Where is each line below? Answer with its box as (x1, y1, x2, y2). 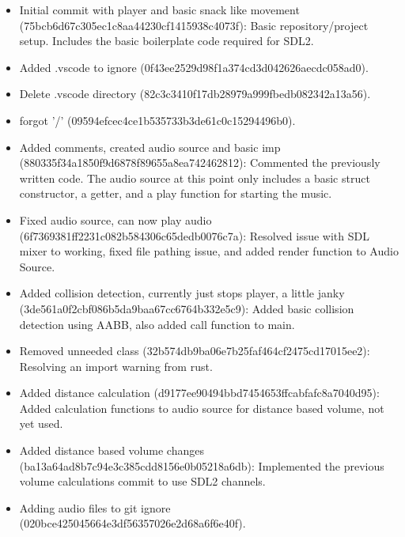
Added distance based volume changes (19, 442, 204, 459)
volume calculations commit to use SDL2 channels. (19, 473, 266, 490)
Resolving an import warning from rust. (19, 357, 213, 374)
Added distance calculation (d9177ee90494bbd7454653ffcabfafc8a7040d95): (19, 384, 380, 401)
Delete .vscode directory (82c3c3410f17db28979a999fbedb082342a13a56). (19, 85, 371, 102)
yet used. (19, 415, 63, 432)
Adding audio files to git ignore (19, 499, 171, 516)
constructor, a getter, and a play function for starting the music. (19, 185, 332, 202)
